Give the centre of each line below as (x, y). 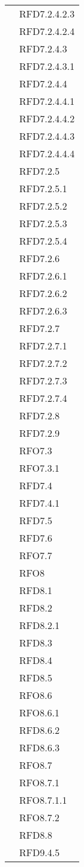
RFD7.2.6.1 (43, 276)
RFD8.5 (36, 678)
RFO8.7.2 (40, 817)
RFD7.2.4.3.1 (47, 66)
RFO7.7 (36, 555)
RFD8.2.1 (40, 625)
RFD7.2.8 (40, 415)
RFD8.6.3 (40, 747)
